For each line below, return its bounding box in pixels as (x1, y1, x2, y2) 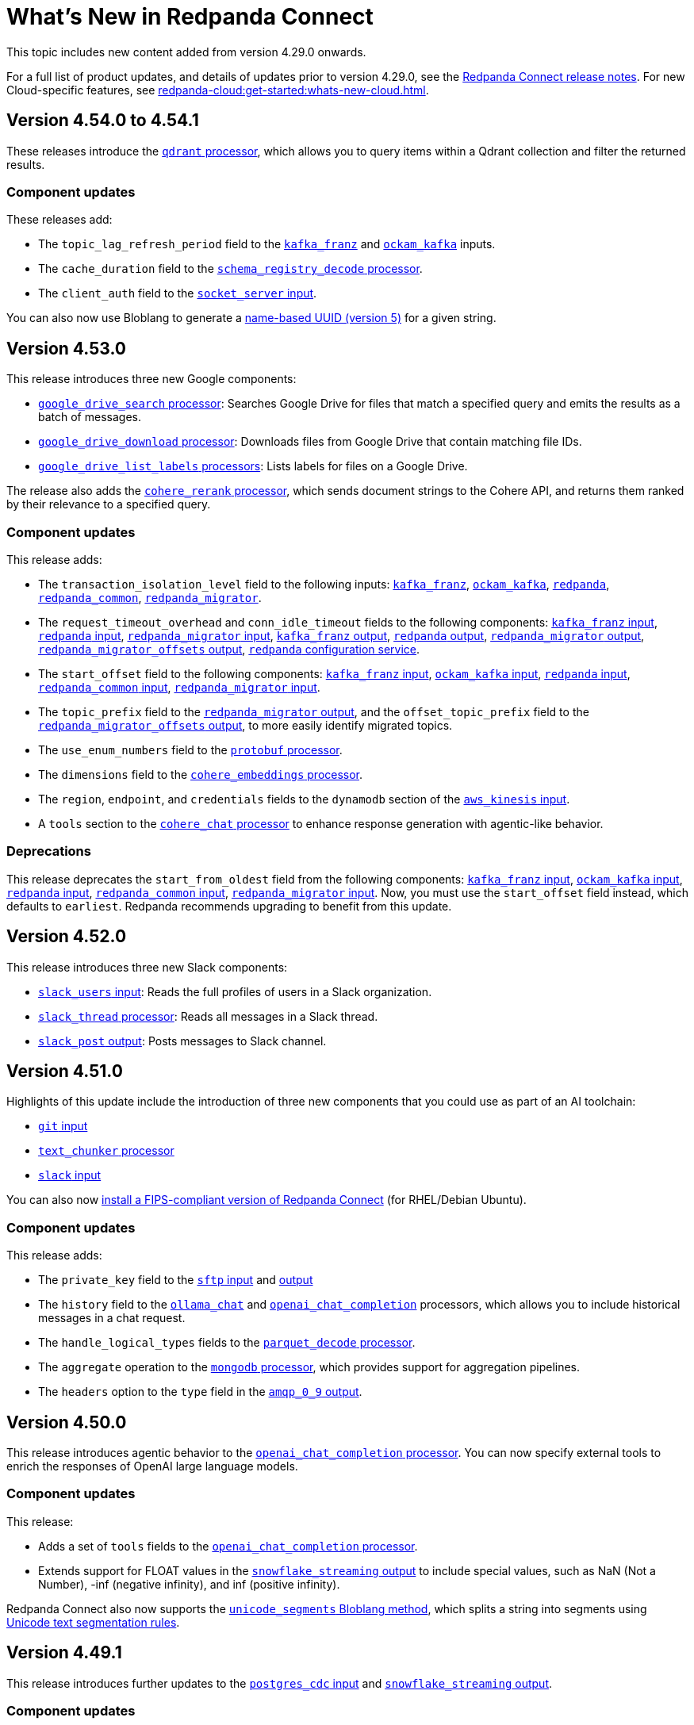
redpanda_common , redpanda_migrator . (38, 590, 262, 604)
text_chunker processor (38, 1144, 174, 1158)
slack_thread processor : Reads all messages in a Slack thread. (38, 1009, 378, 1023)
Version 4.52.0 (6, 926, 127, 947)
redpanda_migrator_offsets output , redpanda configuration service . (38, 642, 420, 656)
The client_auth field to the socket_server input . (38, 286, 317, 301)
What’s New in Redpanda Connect (6, 3, 374, 30)
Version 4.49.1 (6, 1643, 122, 1663)
